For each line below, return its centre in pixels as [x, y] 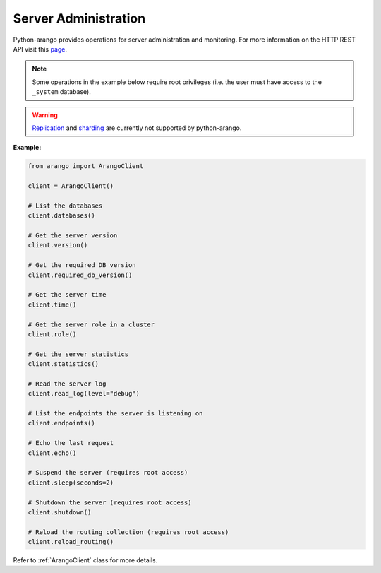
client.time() [52, 305]
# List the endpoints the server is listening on [115, 414]
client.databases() [61, 216]
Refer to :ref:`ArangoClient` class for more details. [85, 560]
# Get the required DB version [82, 265]
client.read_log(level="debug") [84, 394]
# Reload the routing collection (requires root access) [128, 532]
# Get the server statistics [78, 354]
